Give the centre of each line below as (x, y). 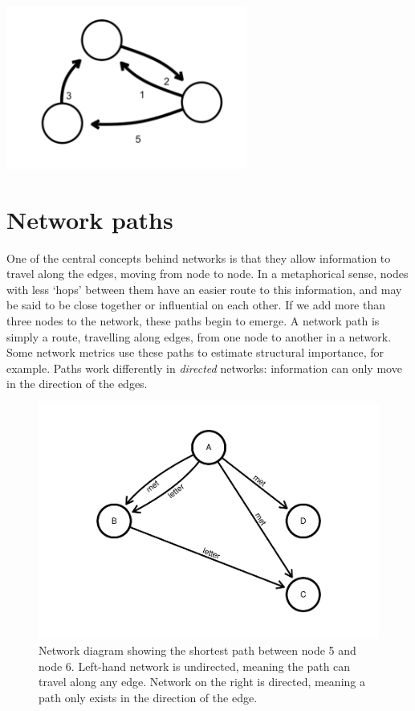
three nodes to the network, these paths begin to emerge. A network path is (193, 320)
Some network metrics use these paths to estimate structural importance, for (195, 352)
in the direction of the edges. (77, 384)
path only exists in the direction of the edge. (148, 697)
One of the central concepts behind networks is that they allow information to (199, 257)
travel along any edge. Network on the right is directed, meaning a (202, 682)
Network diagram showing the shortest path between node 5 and (197, 650)
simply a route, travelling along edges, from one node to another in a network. (199, 336)
